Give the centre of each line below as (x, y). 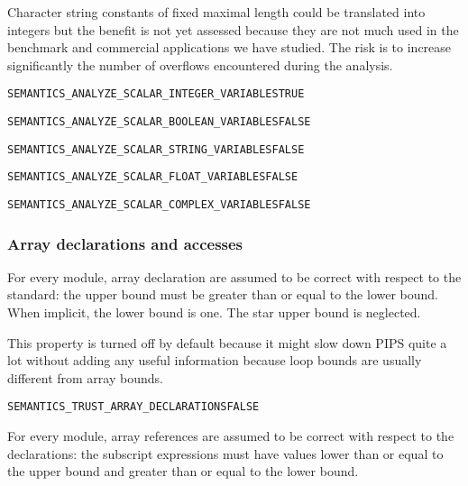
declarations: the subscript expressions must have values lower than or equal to (225, 453)
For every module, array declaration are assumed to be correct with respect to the (234, 276)
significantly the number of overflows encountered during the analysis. (200, 64)
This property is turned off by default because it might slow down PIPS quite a (227, 342)
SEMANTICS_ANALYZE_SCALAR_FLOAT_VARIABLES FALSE (153, 177)
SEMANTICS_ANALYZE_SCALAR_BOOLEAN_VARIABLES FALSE (159, 122)
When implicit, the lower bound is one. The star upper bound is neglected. (214, 312)
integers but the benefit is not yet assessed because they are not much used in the (233, 29)
